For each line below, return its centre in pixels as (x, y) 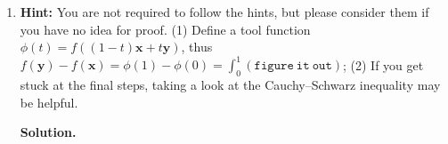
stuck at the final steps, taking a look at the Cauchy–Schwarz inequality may (230, 85)
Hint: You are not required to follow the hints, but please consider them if (224, 12)
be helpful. (49, 102)
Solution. (48, 132)
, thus (197, 47)
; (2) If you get (383, 64)
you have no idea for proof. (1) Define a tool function (165, 29)
